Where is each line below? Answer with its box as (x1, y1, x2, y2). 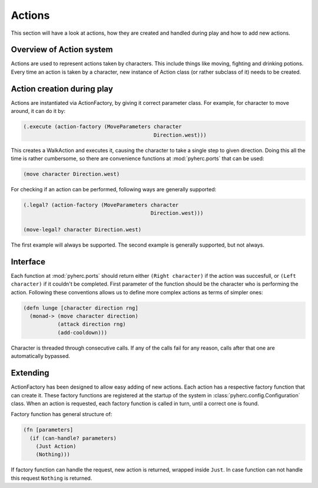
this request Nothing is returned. (11, 474, 92, 482)
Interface (11, 257, 45, 267)
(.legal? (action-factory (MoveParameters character (23, 201, 179, 208)
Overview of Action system (11, 45, 113, 55)
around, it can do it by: (11, 108, 66, 115)
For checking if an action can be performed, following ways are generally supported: (11, 185, 217, 192)
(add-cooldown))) (57, 329, 108, 336)
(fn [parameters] (23, 427, 74, 433)
